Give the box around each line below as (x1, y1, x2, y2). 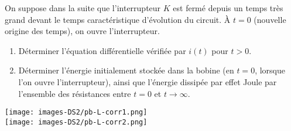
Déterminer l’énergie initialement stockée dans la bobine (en (18, 64, 234, 76)
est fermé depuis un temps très (173, 2, 283, 14)
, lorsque (255, 64, 285, 76)
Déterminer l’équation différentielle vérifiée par (18, 44, 186, 56)
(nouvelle (254, 13, 286, 25)
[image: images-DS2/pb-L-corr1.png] (5, 108, 148, 117)
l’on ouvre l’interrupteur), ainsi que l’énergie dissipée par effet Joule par (18, 75, 277, 88)
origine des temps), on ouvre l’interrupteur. (5, 25, 160, 37)
